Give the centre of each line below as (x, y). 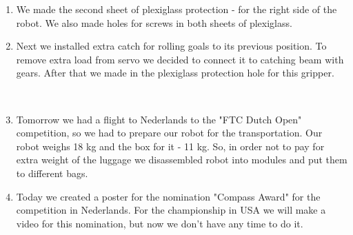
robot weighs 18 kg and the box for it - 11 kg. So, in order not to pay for (170, 146)
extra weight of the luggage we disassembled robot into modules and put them (182, 160)
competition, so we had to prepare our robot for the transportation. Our (169, 133)
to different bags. (52, 173)
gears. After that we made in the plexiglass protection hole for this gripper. (175, 73)
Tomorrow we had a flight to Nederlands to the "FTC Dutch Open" (159, 119)
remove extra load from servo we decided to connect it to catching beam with (180, 59)
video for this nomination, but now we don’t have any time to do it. (160, 223)
